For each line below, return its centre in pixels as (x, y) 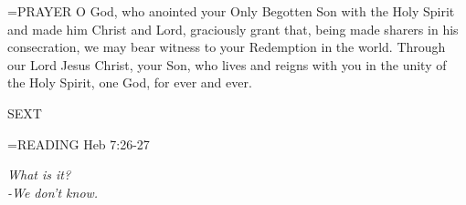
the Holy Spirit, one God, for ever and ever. (130, 82)
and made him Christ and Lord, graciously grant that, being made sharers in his (233, 29)
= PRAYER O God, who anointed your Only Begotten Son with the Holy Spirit (231, 11)
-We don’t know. (53, 192)
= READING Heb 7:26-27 (79, 143)
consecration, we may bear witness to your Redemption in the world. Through (227, 47)
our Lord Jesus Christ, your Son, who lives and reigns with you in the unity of (227, 64)
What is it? (39, 174)
